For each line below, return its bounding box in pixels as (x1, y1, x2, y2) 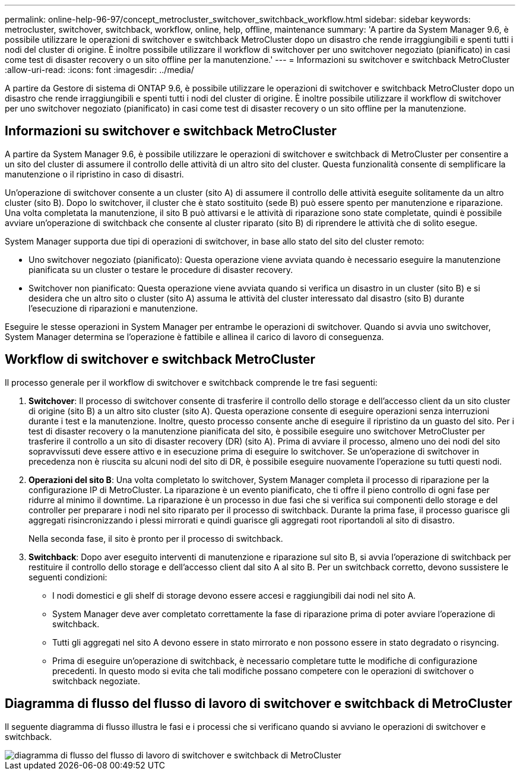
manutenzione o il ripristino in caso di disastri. (5, 169, 184, 179)
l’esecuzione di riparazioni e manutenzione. (28, 303, 198, 313)
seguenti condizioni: (28, 571, 107, 582)
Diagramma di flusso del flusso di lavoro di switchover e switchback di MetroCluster (5, 696, 512, 712)
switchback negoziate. (52, 675, 140, 686)
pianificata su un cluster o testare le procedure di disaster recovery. (28, 264, 293, 275)
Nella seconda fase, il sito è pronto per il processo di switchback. (28, 533, 283, 544)
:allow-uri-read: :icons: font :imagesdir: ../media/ (5, 65, 194, 75)
